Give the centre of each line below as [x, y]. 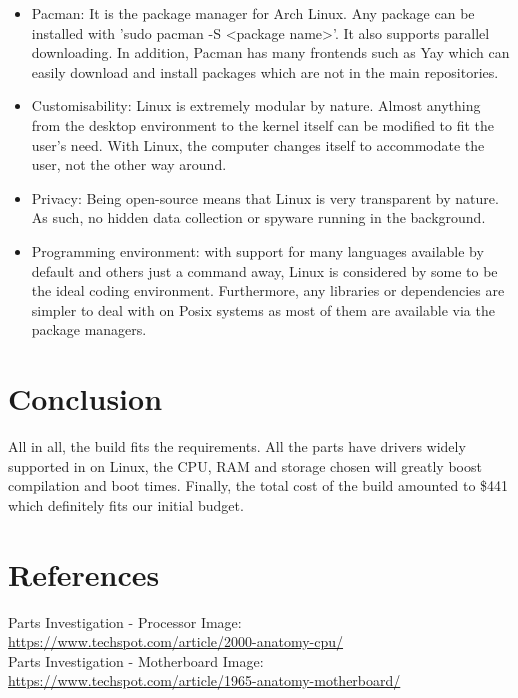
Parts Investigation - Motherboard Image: [136, 660]
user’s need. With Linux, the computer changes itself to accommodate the [258, 144]
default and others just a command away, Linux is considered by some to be [264, 270]
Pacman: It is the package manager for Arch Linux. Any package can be [253, 13]
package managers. [89, 329]
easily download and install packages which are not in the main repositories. [265, 71]
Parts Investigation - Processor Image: [125, 621]
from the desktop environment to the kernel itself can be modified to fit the [263, 124]
